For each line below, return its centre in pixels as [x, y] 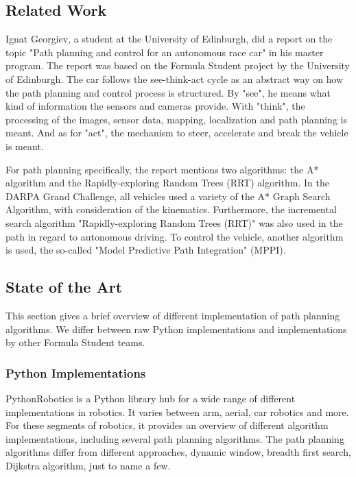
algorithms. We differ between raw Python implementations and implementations [176, 329]
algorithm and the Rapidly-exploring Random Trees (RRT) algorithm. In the [167, 183]
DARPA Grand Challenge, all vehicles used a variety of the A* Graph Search [168, 196]
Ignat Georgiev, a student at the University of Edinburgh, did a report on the [169, 39]
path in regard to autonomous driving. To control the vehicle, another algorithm [175, 236]
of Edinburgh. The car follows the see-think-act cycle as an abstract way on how [175, 78]
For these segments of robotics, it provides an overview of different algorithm [167, 425]
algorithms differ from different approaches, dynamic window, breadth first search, [178, 452]
